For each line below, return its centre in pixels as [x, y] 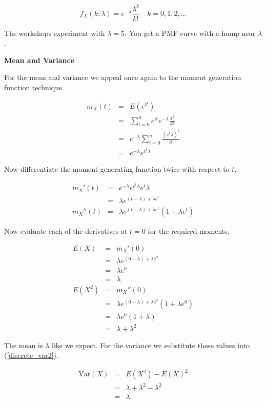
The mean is [24, 345]
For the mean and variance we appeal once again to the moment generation [123, 77]
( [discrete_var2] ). [31, 355]
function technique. [34, 87]
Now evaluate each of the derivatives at [66, 231]
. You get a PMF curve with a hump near [190, 33]
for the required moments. [189, 231]
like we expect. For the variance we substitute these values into [151, 345]
